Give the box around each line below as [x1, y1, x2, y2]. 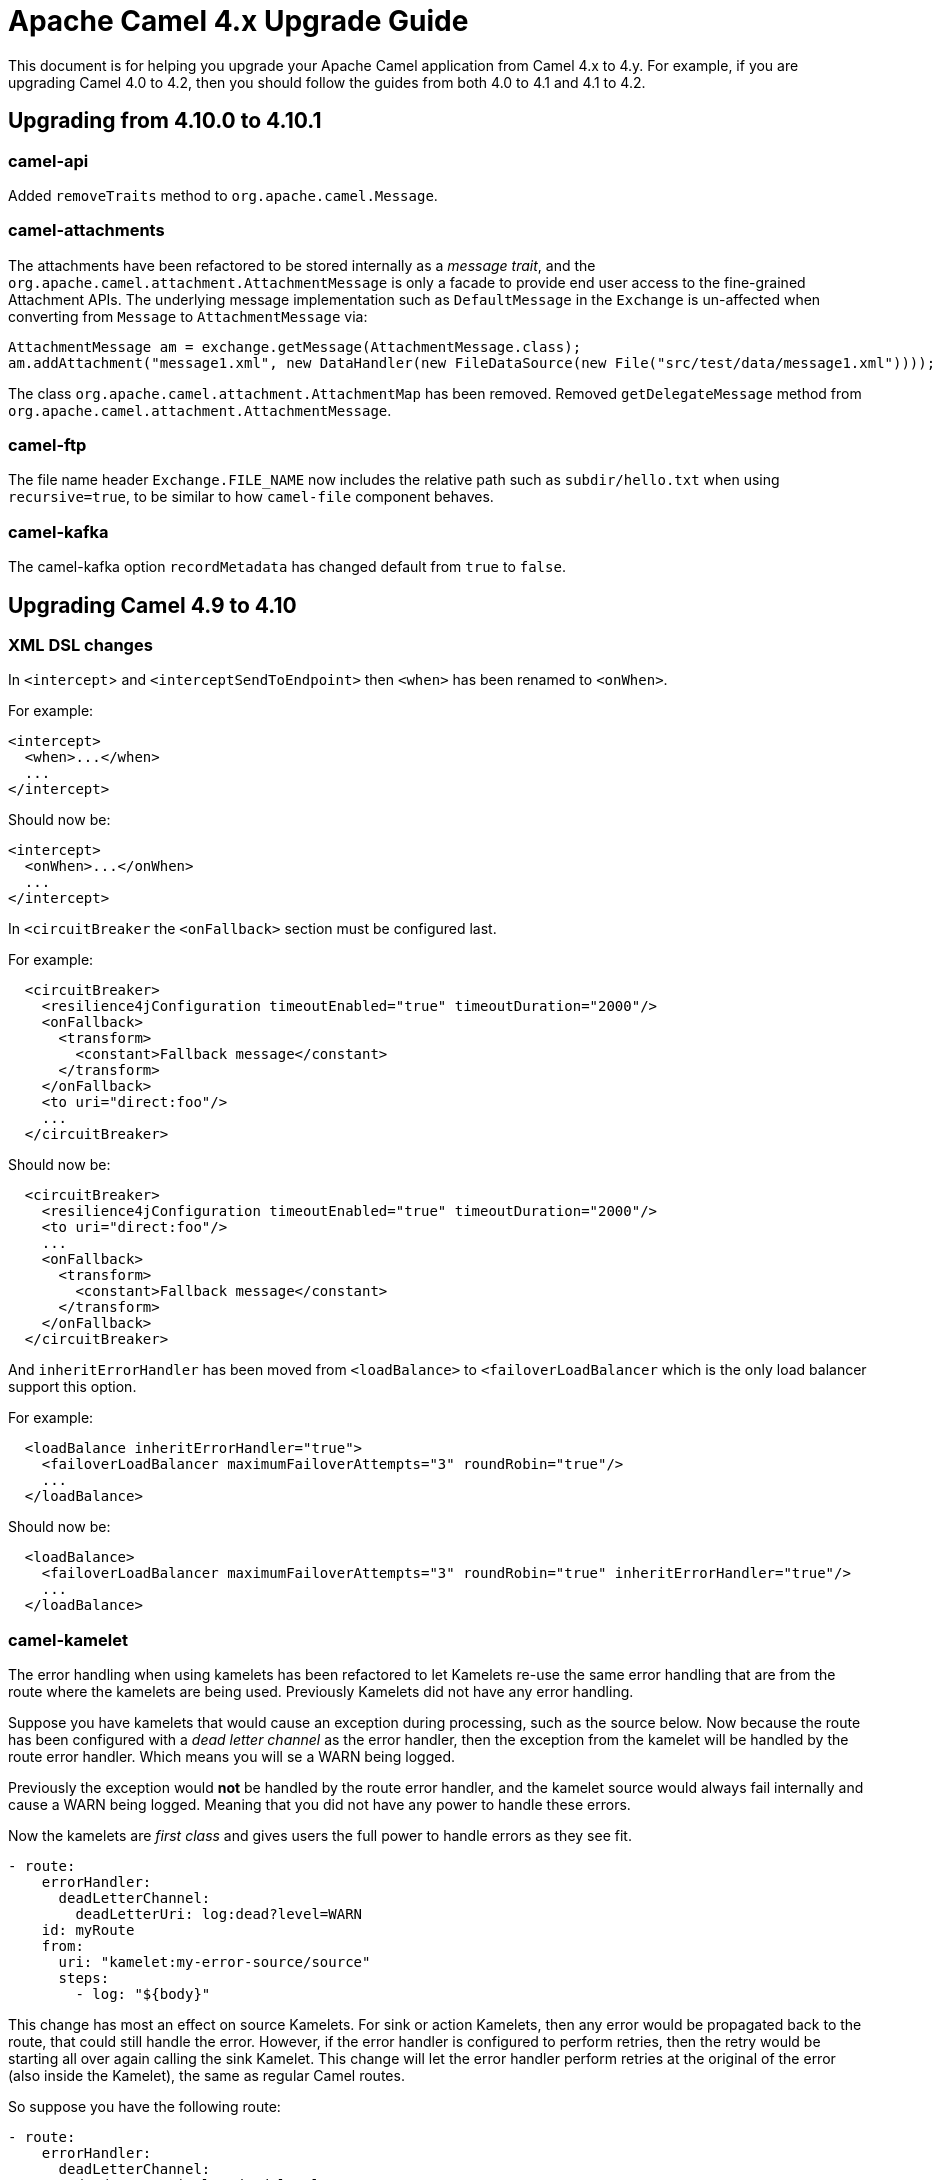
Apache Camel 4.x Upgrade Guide [8, 4, 469, 38]
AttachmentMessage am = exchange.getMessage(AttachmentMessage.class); [8, 338, 582, 355]
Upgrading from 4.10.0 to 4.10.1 [8, 108, 322, 134]
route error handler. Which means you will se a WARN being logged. [8, 1748, 456, 1766]
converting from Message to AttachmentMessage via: [8, 307, 368, 325]
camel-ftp [8, 435, 87, 456]
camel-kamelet [8, 1629, 128, 1650]
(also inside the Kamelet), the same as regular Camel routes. [8, 2067, 405, 2085]
